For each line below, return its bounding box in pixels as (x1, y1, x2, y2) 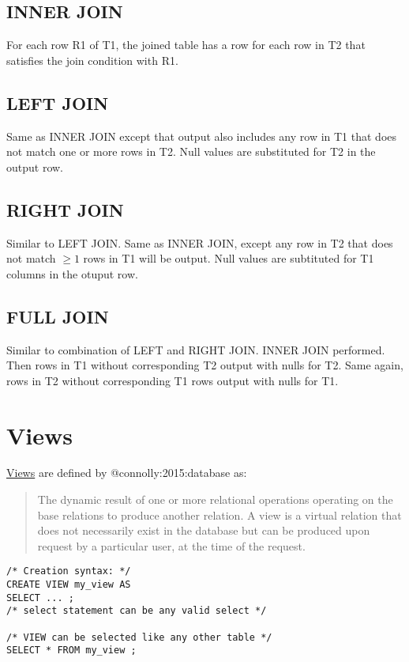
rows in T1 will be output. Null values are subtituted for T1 (83, 250, 374, 267)
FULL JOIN (6, 304, 109, 328)
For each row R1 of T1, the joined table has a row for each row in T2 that (6, 36, 366, 53)
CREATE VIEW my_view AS (6, 579, 131, 591)
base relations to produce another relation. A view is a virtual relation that (37, 506, 402, 523)
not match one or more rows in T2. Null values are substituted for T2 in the (6, 143, 376, 160)
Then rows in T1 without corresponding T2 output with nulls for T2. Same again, (6, 357, 403, 373)
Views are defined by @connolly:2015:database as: (6, 464, 247, 481)
